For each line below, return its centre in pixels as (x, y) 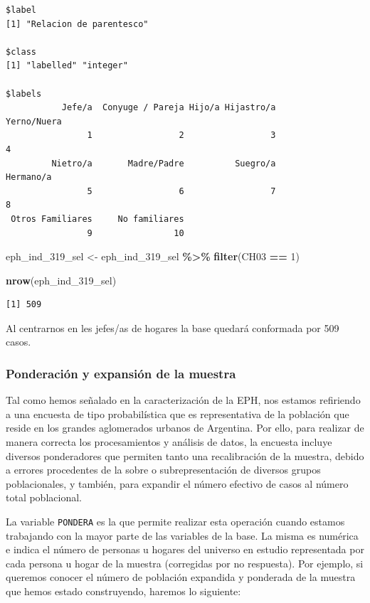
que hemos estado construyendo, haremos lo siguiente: (123, 591)
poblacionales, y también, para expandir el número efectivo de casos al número (177, 483)
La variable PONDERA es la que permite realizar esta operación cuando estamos (175, 522)
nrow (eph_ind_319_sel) (61, 280)
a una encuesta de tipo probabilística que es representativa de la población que (178, 413)
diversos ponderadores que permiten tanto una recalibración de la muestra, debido (185, 455)
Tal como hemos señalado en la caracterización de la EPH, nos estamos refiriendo (183, 400)
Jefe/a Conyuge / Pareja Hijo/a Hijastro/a (169, 108)
